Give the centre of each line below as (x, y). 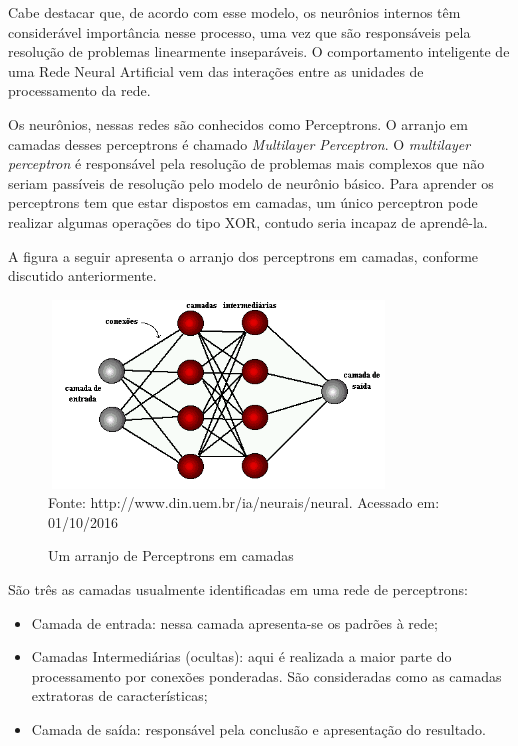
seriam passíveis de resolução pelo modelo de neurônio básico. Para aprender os (251, 182)
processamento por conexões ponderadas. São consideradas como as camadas (266, 675)
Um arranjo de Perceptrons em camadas (171, 555)
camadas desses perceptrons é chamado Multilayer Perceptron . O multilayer (239, 143)
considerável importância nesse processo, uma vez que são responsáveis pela (239, 31)
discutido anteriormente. (82, 275)
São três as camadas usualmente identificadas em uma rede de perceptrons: (238, 589)
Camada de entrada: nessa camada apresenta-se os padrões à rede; (234, 622)
